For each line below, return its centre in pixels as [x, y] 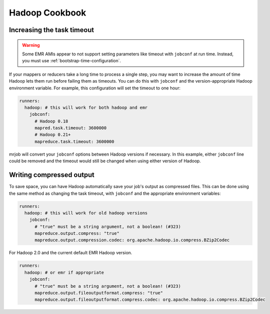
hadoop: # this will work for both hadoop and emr [86, 107]
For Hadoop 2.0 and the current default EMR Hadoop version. [71, 253]
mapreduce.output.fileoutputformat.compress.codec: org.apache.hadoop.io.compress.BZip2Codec [150, 300]
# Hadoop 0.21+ [53, 135]
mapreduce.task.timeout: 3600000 [74, 141]
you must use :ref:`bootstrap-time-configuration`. [72, 61]
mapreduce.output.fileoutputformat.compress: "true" [99, 293]
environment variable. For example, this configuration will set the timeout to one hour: [95, 88]
